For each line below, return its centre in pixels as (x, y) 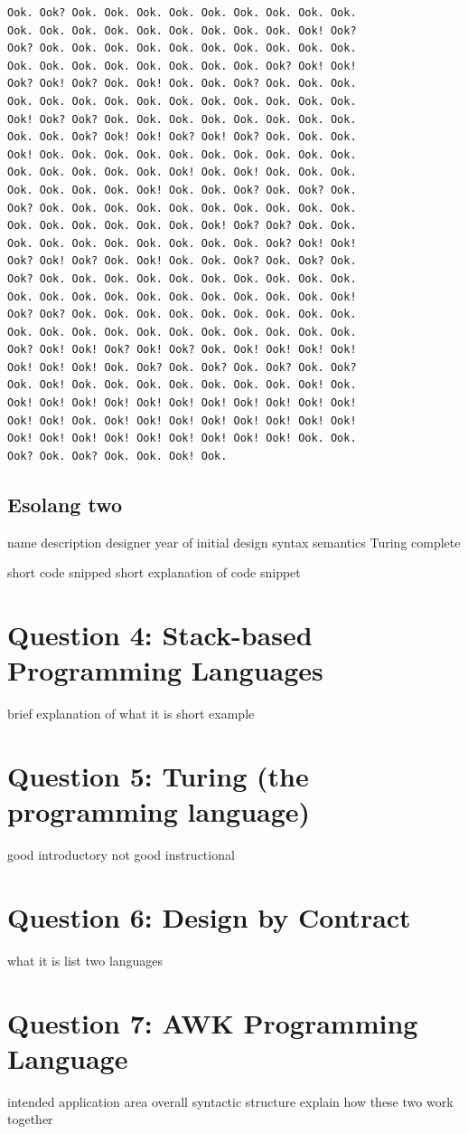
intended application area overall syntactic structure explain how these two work (230, 1101)
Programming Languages (165, 670)
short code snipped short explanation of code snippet (154, 572)
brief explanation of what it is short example (131, 714)
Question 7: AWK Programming (213, 1022)
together (30, 1119)
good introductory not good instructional (121, 855)
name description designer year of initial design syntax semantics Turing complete (234, 542)
